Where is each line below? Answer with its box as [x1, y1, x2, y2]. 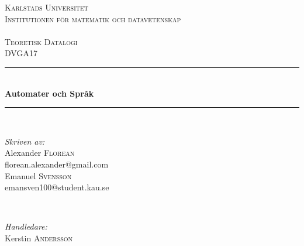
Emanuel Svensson [5, 169, 72, 182]
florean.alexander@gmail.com [5, 158, 109, 170]
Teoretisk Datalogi [5, 35, 78, 47]
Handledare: [5, 220, 47, 233]
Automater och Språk [5, 87, 94, 99]
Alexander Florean [5, 146, 75, 159]
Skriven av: [5, 135, 45, 147]
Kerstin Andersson [5, 231, 73, 244]
